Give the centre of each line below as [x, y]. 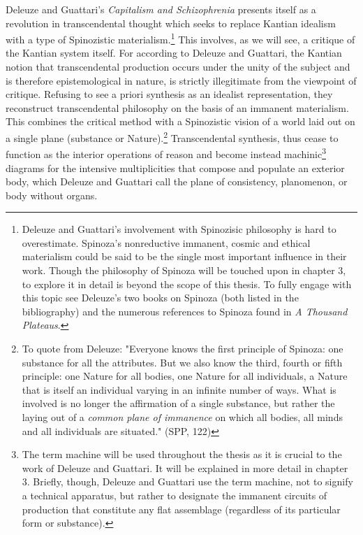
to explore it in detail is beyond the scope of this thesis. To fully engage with [187, 284]
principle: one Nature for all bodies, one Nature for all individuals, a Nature [185, 376]
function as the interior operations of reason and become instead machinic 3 [166, 153]
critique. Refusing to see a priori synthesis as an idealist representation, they [169, 94]
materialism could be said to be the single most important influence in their [184, 256]
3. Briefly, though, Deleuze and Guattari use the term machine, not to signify [187, 481]
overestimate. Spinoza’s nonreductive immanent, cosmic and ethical [166, 242]
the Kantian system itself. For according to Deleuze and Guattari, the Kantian [174, 53]
